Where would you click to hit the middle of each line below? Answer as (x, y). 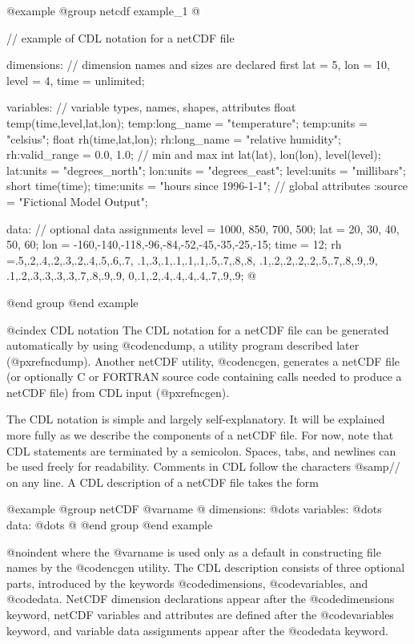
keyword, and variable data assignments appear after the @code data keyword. (197, 630)
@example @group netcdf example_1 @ (103, 10)
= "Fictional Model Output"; (77, 201)
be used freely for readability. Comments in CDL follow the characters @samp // (203, 466)
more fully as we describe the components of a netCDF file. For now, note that (200, 435)
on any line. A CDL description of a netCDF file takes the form (163, 482)
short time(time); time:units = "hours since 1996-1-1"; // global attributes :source (207, 186)
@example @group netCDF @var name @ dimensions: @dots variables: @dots (194, 509)
